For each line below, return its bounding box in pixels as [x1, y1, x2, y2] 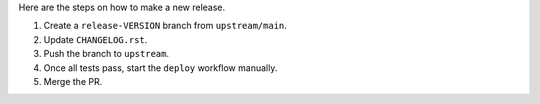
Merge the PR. [43, 75, 103, 87]
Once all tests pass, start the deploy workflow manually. [43, 61, 278, 74]
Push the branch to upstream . [43, 48, 170, 60]
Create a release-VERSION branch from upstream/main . [43, 20, 287, 32]
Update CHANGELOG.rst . [43, 33, 148, 45]
